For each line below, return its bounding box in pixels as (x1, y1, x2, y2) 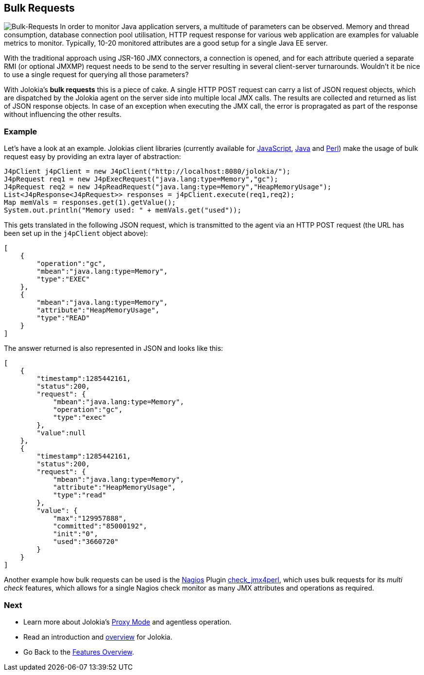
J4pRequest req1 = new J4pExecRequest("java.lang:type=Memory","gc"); (4, 175, 278, 183)
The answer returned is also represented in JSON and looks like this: (4, 344, 223, 353)
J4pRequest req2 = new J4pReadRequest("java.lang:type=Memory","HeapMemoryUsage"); (4, 183, 332, 191)
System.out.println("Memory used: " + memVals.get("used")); (4, 206, 241, 214)
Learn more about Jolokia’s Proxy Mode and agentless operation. (23, 617, 232, 626)
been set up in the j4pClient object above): (4, 229, 148, 238)
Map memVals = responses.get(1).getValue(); (4, 198, 176, 207)
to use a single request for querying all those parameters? (4, 70, 189, 79)
